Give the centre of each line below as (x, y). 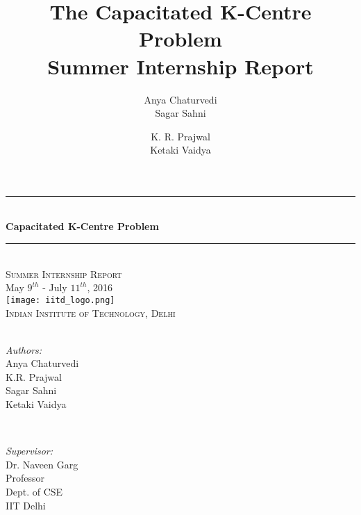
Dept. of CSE (34, 492)
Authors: (24, 349)
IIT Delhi (26, 505)
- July (55, 287)
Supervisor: (29, 451)
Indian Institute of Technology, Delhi (91, 312)
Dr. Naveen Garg (42, 464)
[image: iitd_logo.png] (60, 300)
